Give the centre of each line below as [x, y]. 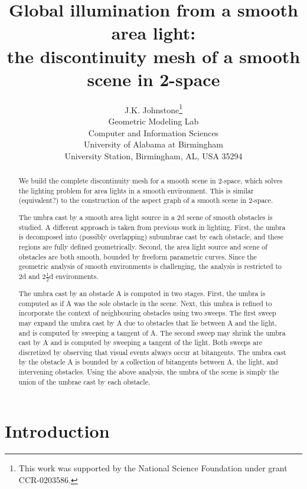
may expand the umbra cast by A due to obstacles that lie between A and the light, [148, 322]
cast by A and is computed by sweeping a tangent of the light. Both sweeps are [141, 342]
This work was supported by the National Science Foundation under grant [153, 468]
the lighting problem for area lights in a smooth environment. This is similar [136, 190]
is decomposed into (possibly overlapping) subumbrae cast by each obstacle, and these [151, 237]
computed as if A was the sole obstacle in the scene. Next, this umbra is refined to [145, 303]
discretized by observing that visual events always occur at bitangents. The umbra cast [152, 352]
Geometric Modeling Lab [153, 121]
